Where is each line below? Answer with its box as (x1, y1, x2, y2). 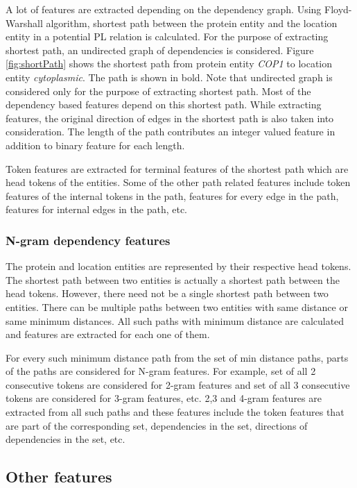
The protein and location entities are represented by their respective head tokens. (6, 259, 351, 274)
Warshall (6, 15, 43, 30)
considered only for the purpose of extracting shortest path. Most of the (6, 83, 311, 98)
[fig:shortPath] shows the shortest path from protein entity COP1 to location (6, 56, 333, 71)
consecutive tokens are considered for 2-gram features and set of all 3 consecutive (6, 377, 350, 392)
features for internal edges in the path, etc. (6, 202, 187, 217)
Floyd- (324, 2, 352, 16)
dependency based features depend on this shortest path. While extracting (6, 97, 322, 112)
